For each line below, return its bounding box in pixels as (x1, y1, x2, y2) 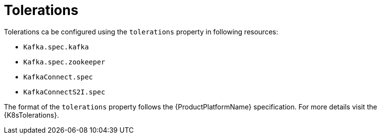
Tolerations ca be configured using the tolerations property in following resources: (4, 27, 278, 36)
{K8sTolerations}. (4, 110, 59, 119)
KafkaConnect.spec (23, 73, 93, 81)
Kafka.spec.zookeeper (23, 58, 105, 66)
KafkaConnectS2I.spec (23, 88, 105, 96)
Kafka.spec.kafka (23, 43, 89, 51)
